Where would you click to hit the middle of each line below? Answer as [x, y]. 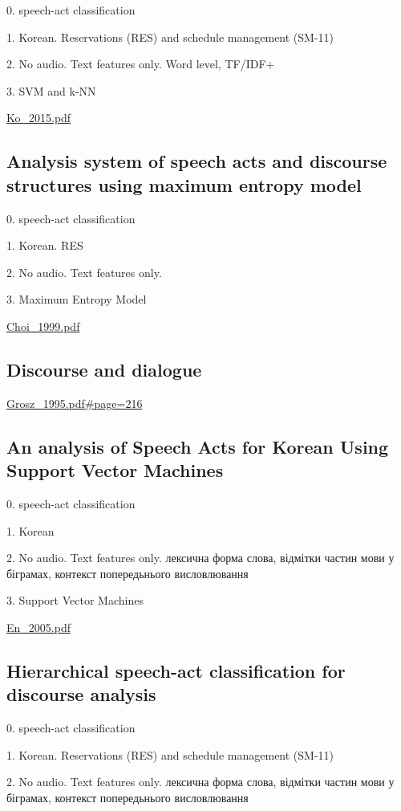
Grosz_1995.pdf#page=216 [75, 403]
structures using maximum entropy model [184, 184]
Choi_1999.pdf [43, 326]
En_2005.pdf [38, 627]
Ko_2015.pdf [39, 118]
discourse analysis [81, 694]
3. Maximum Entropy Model [77, 299]
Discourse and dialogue [104, 369]
